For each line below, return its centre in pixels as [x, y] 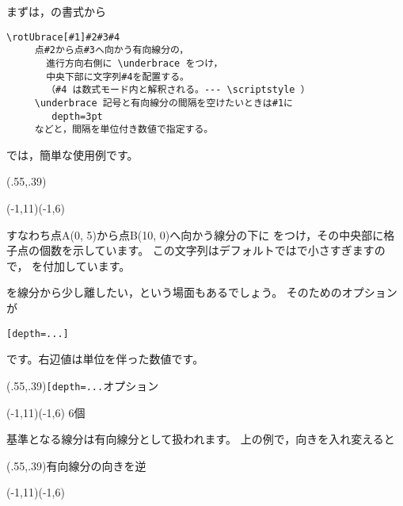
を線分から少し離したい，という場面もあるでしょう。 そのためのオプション [202, 292]
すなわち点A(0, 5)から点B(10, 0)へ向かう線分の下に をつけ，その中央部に [195, 234]
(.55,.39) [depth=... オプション [83, 385]
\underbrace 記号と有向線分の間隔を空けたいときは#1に [163, 103]
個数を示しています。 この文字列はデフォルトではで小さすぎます [207, 250]
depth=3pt [77, 116]
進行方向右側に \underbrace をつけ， [135, 63]
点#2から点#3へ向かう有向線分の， [112, 50]
